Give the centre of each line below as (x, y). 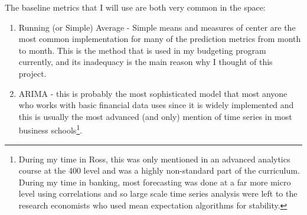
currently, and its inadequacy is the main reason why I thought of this (146, 62)
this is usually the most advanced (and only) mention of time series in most (155, 116)
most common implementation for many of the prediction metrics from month (160, 39)
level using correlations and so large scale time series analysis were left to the (158, 193)
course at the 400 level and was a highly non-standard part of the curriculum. (159, 170)
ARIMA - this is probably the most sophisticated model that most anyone (153, 93)
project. (32, 73)
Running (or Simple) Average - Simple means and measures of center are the (157, 27)
